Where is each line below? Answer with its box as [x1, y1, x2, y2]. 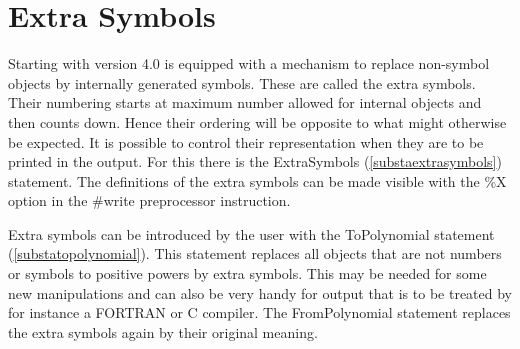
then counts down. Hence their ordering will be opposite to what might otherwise [8, 111, 507, 132]
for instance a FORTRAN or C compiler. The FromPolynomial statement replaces [8, 302, 511, 323]
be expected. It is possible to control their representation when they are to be [8, 131, 484, 152]
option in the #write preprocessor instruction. [8, 190, 291, 211]
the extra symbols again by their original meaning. [8, 321, 318, 342]
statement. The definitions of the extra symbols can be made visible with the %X [8, 170, 507, 191]
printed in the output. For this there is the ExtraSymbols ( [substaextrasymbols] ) [8, 151, 502, 172]
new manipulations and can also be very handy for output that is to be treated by [8, 282, 512, 303]
